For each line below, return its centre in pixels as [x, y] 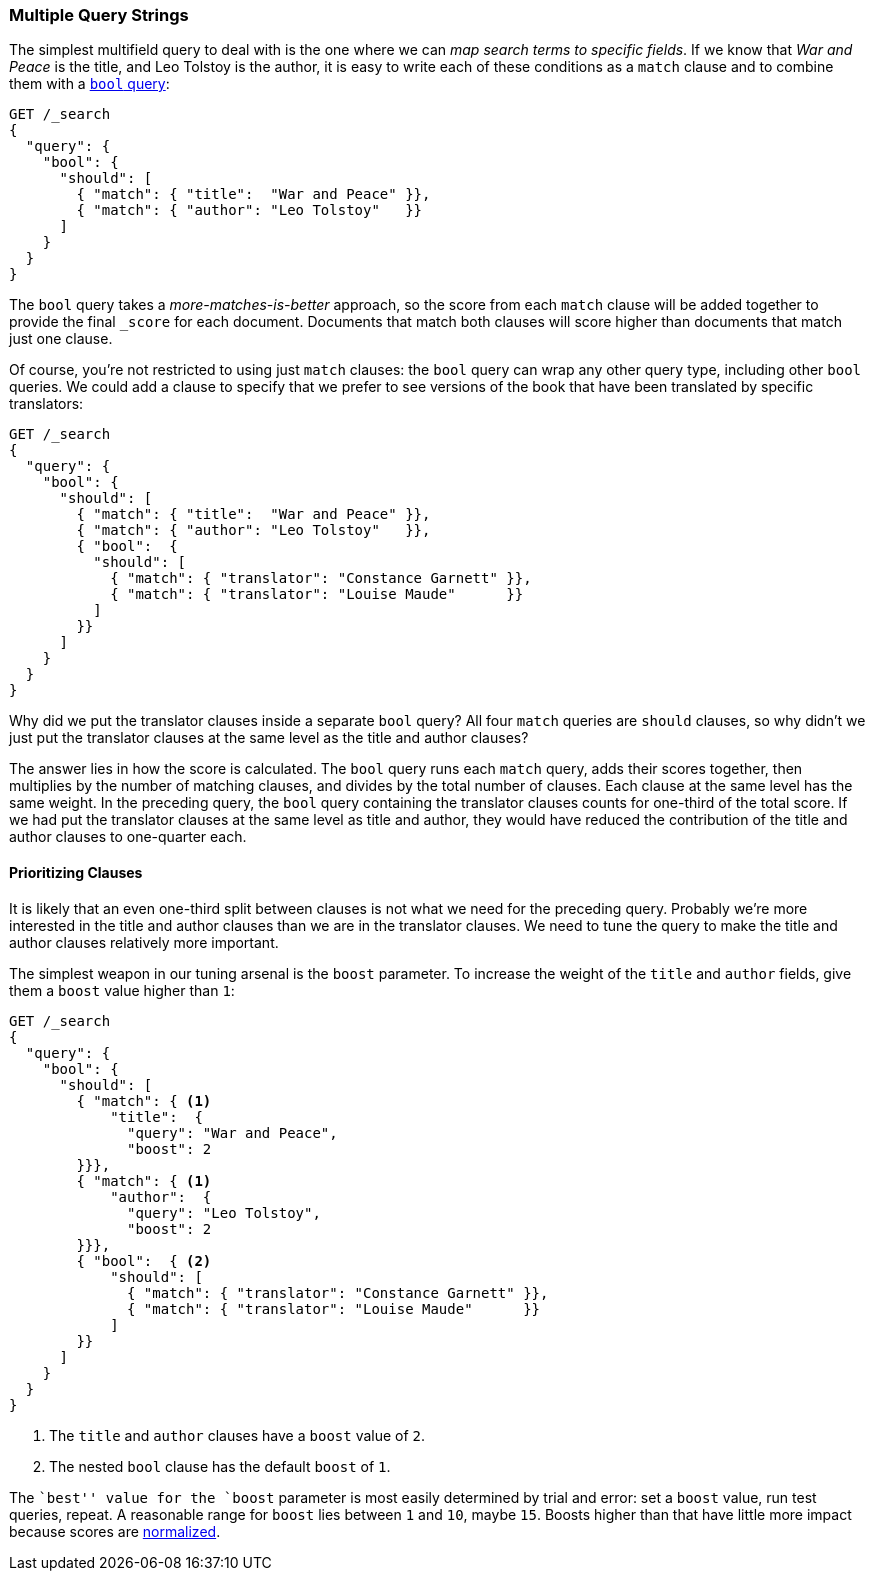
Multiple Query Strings [99, 15]
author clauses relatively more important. [144, 942]
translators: [46, 404]
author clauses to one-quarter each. [128, 837]
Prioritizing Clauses [76, 872]
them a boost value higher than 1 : [122, 990]
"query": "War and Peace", [232, 1132]
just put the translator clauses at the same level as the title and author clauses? [269, 738]
